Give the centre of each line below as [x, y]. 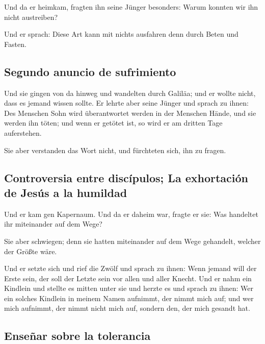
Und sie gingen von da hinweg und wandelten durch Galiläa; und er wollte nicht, [130, 93]
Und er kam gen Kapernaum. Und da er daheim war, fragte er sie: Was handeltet [131, 214]
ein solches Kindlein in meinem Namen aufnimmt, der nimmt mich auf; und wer [129, 298]
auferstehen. [23, 132]
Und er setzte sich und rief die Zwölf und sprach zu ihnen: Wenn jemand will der [130, 268]
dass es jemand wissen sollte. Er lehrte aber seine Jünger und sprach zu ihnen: [126, 103]
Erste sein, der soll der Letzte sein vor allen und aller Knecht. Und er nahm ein [128, 278]
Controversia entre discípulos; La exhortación [126, 177]
